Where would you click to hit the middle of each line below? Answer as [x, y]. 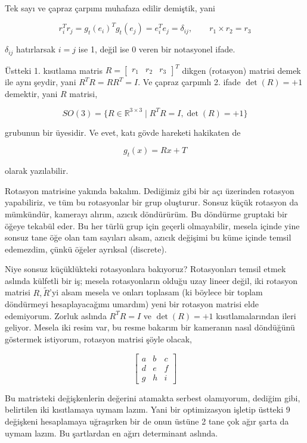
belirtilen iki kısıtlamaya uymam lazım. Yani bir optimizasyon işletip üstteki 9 [148, 409]
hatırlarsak [36, 49]
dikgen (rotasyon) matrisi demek [241, 70]
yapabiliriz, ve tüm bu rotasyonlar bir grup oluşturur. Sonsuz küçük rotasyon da [152, 202]
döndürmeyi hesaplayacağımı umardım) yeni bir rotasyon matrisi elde [132, 304]
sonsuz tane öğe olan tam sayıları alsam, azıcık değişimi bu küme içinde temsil [148, 237]
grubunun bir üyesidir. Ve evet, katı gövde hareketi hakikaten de [123, 132]
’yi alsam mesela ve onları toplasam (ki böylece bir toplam [156, 292]
